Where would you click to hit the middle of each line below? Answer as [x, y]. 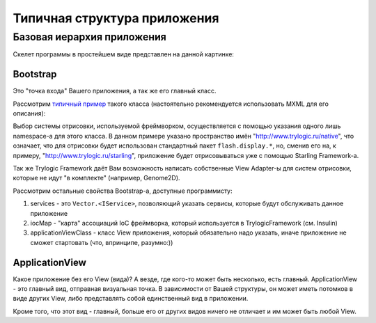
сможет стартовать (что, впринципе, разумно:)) [102, 242]
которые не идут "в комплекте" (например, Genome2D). [96, 178]
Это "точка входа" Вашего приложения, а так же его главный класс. [115, 91]
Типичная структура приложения [116, 18]
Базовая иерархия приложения [90, 37]
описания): [29, 113]
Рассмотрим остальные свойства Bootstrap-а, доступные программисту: [123, 191]
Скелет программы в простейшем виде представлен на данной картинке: [124, 54]
